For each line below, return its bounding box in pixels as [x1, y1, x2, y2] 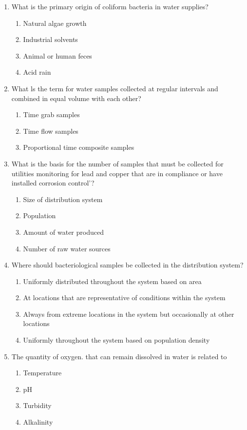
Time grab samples [23, 109, 80, 120]
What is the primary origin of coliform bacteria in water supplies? [11, 1, 209, 11]
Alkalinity [23, 417, 53, 427]
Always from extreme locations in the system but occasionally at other [23, 308, 234, 319]
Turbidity [23, 400, 52, 410]
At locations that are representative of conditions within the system [23, 292, 226, 303]
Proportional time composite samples [23, 142, 134, 152]
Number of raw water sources [23, 243, 111, 253]
